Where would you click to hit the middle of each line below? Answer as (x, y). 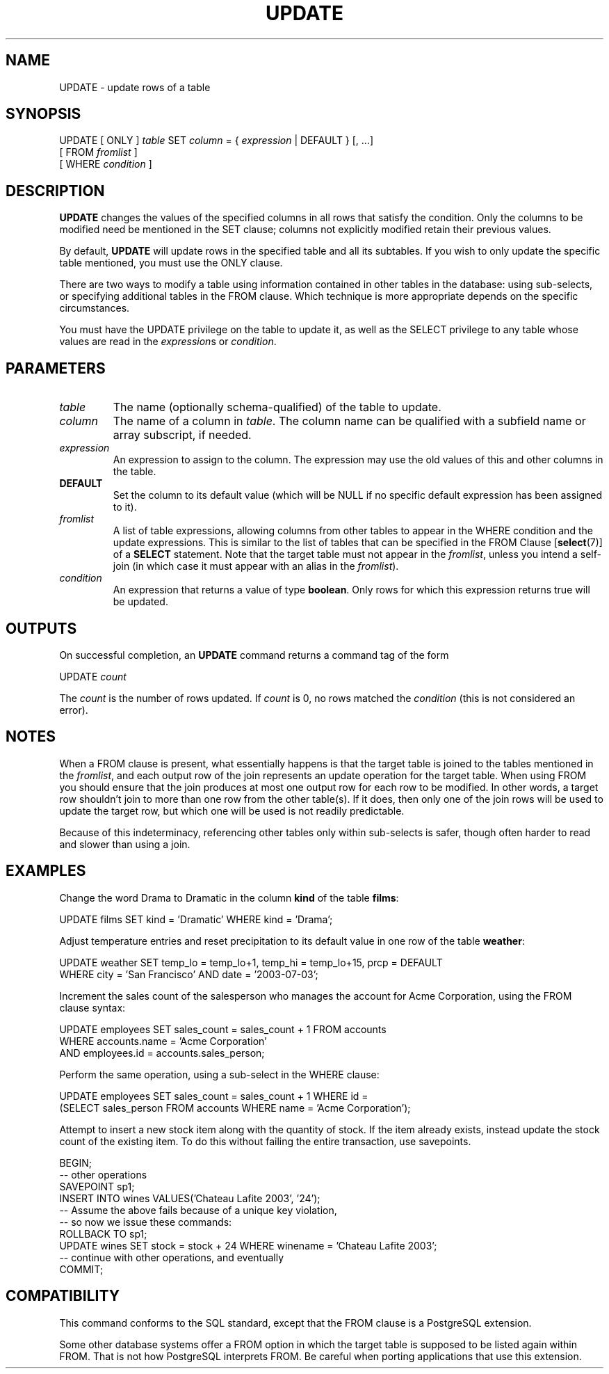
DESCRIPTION (55, 191)
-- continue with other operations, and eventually (172, 1257)
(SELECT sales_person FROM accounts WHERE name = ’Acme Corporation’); (235, 1108)
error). (74, 710)
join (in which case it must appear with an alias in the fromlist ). (256, 566)
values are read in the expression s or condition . (168, 342)
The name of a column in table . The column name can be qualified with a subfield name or (349, 421)
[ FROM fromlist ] (98, 152)
